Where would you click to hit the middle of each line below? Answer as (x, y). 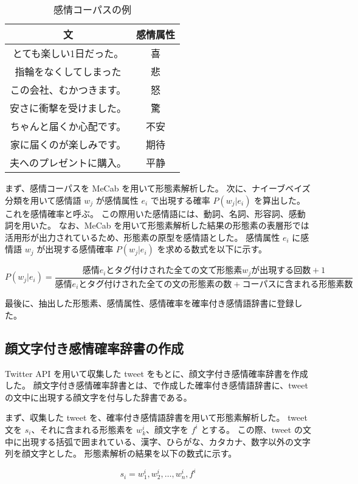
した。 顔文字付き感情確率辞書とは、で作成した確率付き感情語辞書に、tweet (157, 385)
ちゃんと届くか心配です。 (68, 126)
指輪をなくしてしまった (68, 71)
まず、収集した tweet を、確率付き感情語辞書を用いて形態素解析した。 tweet (156, 417)
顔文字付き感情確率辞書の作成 (94, 347)
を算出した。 (280, 200)
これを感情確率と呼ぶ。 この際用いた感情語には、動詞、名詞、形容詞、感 (151, 213)
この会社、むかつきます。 (68, 90)
